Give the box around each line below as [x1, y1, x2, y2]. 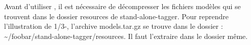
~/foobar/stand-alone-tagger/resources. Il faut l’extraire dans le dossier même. [4, 30, 248, 41]
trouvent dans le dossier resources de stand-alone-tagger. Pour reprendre [4, 11, 229, 21]
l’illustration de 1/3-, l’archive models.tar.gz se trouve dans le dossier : [4, 21, 223, 31]
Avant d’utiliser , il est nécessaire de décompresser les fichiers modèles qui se [4, 1, 241, 11]
